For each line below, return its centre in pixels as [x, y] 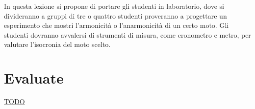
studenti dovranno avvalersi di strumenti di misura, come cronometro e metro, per [127, 34]
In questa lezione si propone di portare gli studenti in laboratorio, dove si [114, 6]
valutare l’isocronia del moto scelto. [57, 44]
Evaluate [34, 78]
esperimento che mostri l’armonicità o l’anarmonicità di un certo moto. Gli [116, 25]
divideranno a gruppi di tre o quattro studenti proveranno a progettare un [115, 15]
